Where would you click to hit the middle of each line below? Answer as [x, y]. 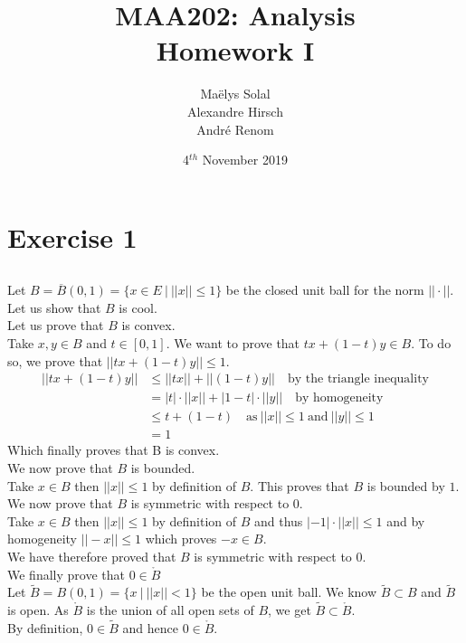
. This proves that [300, 485]
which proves [181, 539]
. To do [431, 343]
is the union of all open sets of [170, 610]
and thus [278, 520]
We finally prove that [66, 574]
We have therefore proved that [92, 556]
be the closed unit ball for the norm [325, 290]
